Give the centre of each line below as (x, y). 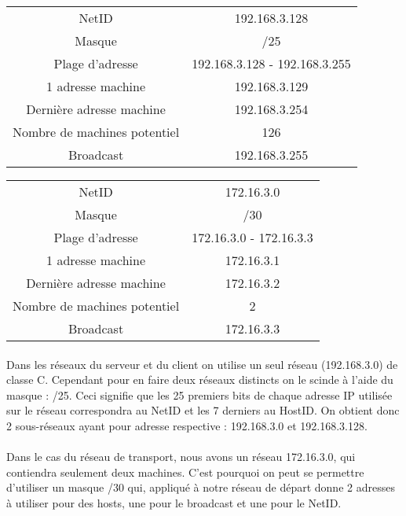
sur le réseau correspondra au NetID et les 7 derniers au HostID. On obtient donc (203, 410)
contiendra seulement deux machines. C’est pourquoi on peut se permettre (185, 472)
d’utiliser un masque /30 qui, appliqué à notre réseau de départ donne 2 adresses (201, 487)
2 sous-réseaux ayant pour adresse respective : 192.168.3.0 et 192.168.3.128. (187, 425)
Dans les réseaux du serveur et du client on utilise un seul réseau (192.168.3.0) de (202, 364)
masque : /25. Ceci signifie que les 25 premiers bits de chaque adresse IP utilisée (199, 394)
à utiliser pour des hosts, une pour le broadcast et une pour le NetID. (174, 502)
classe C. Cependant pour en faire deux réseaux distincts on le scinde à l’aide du (200, 380)
